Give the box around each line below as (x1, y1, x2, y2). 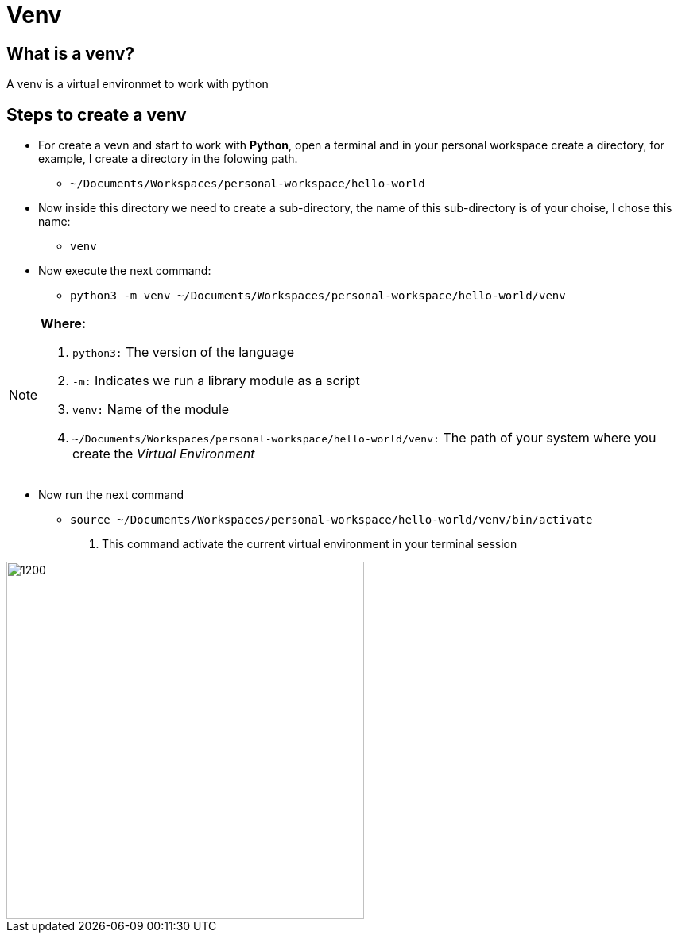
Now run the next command (38, 488, 184, 502)
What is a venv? (6, 43, 135, 64)
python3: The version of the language (72, 344, 294, 361)
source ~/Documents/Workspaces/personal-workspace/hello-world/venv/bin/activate (70, 513, 593, 527)
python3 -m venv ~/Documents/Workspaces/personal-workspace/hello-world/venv (70, 289, 566, 303)
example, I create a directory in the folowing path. (38, 152, 298, 166)
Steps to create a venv (6, 104, 187, 125)
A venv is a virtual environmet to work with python (6, 77, 269, 91)
